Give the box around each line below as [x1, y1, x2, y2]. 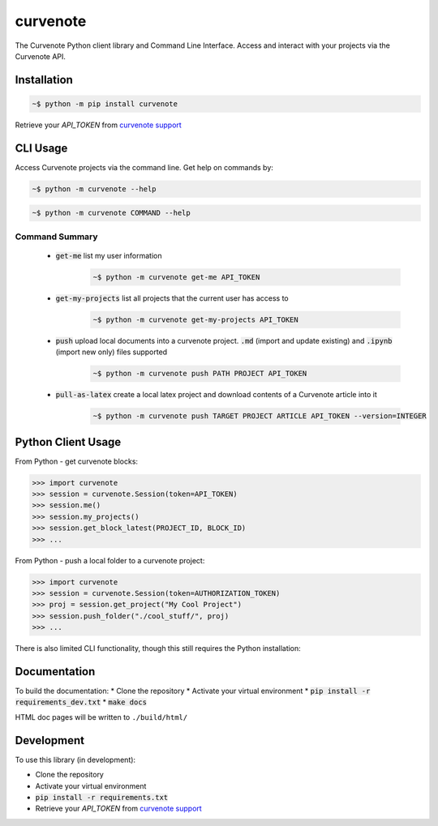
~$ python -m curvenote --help [32, 184, 157, 194]
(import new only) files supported [55, 347, 168, 357]
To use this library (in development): [15, 755, 136, 764]
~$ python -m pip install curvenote [32, 99, 178, 109]
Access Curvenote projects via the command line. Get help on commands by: [15, 162, 273, 172]
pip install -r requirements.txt [35, 793, 169, 802]
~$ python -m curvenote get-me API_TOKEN [92, 272, 260, 281]
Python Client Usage [15, 434, 122, 449]
